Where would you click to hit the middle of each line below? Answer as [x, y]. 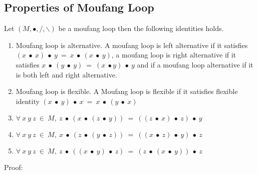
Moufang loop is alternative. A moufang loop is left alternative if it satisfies [132, 45]
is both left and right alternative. [66, 74]
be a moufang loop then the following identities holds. [141, 28]
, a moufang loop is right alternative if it [174, 55]
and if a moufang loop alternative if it [195, 64]
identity [28, 101]
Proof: [14, 167]
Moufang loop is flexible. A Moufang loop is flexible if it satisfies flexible [127, 91]
